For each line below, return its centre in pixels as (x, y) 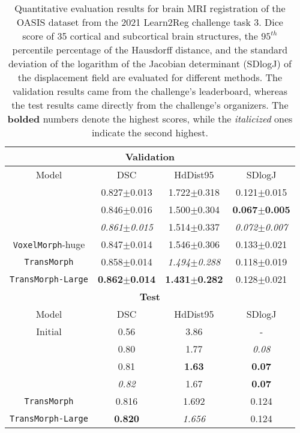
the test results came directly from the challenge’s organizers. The (150, 105)
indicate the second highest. (150, 132)
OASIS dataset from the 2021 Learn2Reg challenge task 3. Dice (150, 22)
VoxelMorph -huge (49, 244)
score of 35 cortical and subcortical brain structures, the (140, 36)
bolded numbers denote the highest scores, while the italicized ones (150, 119)
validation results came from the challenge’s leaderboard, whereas (150, 91)
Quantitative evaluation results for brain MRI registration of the (150, 8)
